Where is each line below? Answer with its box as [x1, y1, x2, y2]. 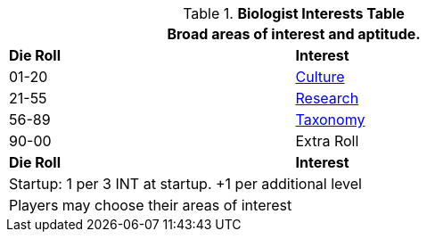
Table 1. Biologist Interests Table [183, 4, 405, 22]
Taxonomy [295, 111, 365, 128]
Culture [295, 68, 345, 86]
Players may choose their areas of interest [9, 196, 292, 214]
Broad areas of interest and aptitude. [167, 25, 421, 43]
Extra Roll [295, 132, 359, 150]
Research [295, 89, 359, 107]
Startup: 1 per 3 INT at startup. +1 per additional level [9, 175, 362, 193]
